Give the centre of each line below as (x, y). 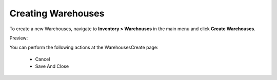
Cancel (43, 59)
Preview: (19, 38)
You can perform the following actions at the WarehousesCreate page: (84, 47)
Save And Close (52, 66)
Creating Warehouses (57, 13)
